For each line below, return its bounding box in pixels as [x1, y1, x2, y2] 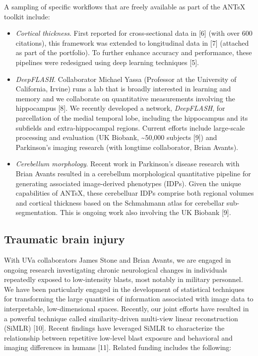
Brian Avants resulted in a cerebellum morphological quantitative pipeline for [15, 168, 251, 178]
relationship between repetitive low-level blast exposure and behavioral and [4, 332, 233, 343]
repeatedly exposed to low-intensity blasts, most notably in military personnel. [4, 274, 243, 285]
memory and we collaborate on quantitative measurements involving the [15, 93, 235, 103]
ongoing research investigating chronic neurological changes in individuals [4, 264, 227, 275]
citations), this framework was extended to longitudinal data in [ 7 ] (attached [15, 37, 249, 48]
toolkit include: [4, 11, 50, 21]
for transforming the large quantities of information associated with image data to [4, 293, 254, 304]
